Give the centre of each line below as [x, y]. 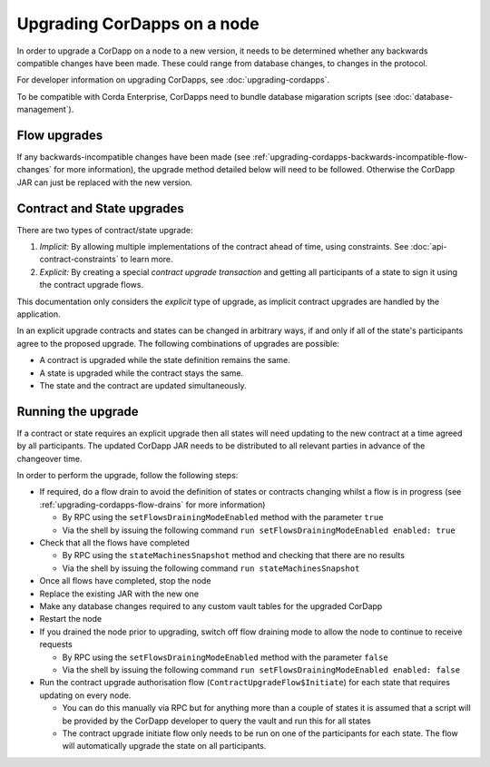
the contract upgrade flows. [92, 285]
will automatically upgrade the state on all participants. [164, 746]
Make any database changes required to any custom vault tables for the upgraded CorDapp [211, 606]
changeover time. [49, 458]
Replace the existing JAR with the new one [119, 594]
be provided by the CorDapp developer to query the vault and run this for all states [216, 721]
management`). [45, 110]
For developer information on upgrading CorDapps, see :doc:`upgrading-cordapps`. [173, 80]
